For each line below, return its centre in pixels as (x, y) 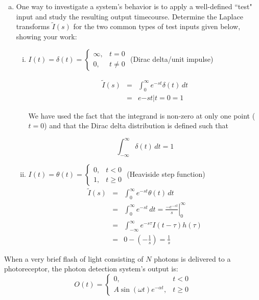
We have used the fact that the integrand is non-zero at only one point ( (142, 115)
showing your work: (46, 36)
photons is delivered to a (192, 258)
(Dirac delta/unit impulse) (172, 59)
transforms (33, 26)
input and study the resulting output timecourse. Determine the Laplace (129, 16)
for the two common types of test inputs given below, (157, 26)
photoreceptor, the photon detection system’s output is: (91, 269)
